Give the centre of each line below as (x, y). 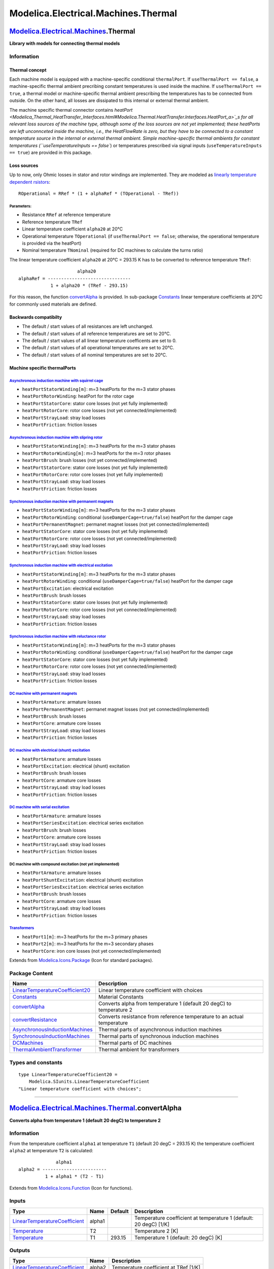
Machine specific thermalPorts (43, 368)
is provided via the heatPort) (52, 243)
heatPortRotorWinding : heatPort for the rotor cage (78, 396)
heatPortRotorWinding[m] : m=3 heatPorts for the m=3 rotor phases (96, 453)
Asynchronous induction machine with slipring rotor (56, 437)
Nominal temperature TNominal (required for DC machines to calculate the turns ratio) (113, 250)
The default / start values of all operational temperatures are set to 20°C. (98, 348)
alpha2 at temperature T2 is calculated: (51, 1151)
